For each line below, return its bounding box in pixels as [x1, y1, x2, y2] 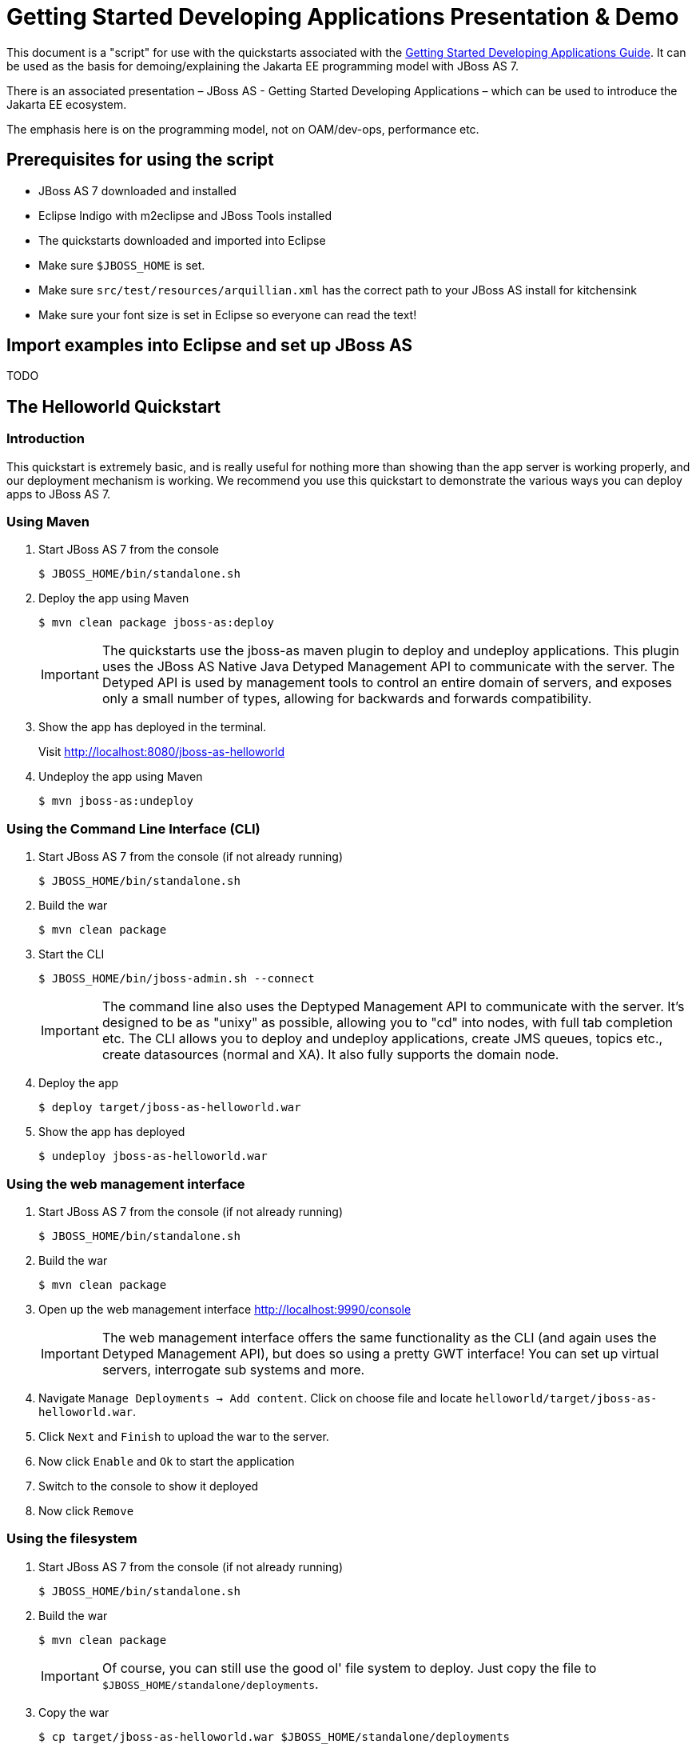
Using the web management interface [6, 1175, 245, 1192]
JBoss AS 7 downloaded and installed [38, 183, 237, 198]
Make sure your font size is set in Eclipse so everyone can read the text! [38, 307, 417, 322]
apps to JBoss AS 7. [6, 486, 111, 501]
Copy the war [38, 1705, 109, 1719]
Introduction [6, 430, 85, 447]
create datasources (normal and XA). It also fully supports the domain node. [101, 1046, 559, 1063]
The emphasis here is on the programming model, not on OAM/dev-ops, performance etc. [6, 122, 479, 136]
